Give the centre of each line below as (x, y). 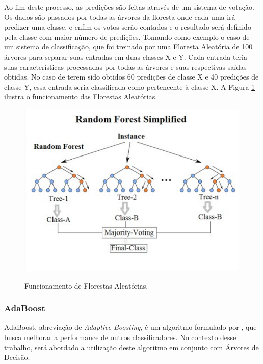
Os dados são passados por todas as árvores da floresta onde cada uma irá (120, 17)
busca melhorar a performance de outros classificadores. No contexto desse (120, 337)
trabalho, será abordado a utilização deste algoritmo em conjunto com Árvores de (131, 347)
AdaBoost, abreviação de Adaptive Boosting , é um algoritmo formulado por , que (130, 327)
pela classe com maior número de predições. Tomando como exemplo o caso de (127, 36)
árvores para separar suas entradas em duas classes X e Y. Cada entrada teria (126, 56)
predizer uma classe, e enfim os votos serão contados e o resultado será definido (128, 27)
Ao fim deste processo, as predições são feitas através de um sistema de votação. (129, 7)
